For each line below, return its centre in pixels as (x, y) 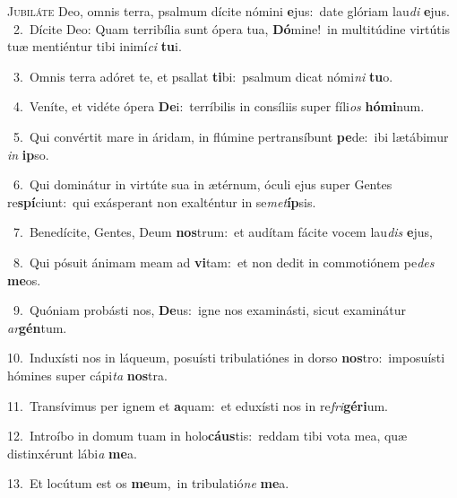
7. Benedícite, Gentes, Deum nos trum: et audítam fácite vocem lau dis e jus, (223, 232)
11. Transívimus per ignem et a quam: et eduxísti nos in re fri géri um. (198, 405)
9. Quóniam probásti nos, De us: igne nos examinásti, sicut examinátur (209, 310)
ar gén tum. (37, 327)
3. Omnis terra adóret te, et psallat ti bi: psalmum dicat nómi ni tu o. (203, 76)
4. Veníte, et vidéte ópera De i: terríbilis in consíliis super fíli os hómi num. (219, 106)
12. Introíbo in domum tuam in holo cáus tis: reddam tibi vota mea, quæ (207, 436)
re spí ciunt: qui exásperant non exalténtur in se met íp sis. (162, 201)
